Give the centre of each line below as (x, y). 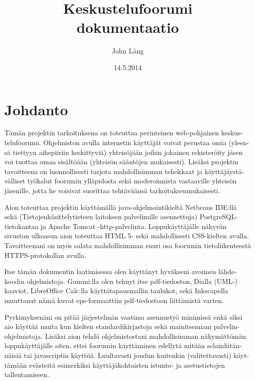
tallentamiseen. (27, 374)
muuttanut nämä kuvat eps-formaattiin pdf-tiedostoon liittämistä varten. (114, 300)
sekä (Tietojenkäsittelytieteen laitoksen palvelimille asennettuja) (101, 216)
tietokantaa (22, 226)
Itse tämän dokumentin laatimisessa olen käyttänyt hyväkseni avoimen (110, 271)
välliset (15, 181)
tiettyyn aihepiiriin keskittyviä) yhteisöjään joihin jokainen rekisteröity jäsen (128, 152)
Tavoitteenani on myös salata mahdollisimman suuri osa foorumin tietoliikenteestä (128, 245)
